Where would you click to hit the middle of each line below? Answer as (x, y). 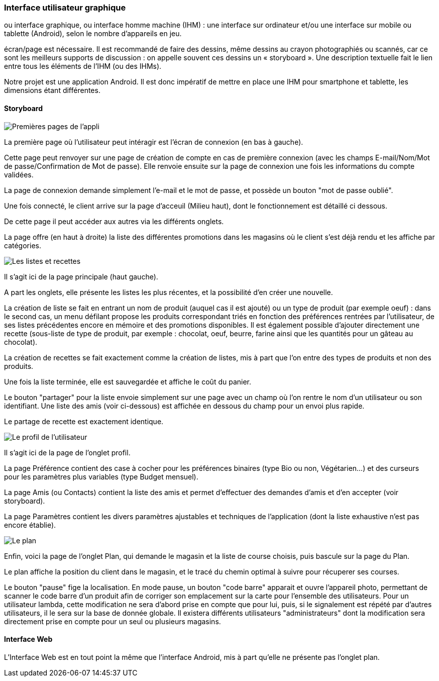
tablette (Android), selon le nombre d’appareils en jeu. (93, 34)
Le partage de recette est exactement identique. (84, 421)
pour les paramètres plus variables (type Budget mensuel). (101, 476)
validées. (19, 174)
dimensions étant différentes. (52, 90)
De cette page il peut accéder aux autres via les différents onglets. (114, 221)
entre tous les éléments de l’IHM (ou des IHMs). (83, 66)
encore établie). (30, 525)
